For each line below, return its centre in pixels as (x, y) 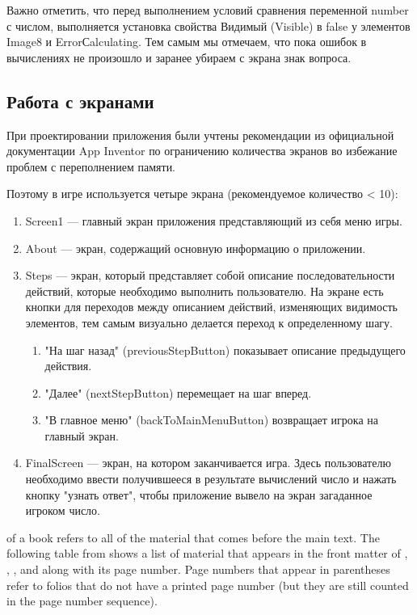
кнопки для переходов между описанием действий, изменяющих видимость (211, 307)
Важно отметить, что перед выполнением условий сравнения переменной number (208, 10)
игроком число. (63, 510)
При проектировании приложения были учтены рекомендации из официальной (200, 135)
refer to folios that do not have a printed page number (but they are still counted (208, 585)
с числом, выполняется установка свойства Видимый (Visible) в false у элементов (208, 25)
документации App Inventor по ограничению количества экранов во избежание (202, 151)
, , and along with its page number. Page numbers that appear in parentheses (198, 569)
